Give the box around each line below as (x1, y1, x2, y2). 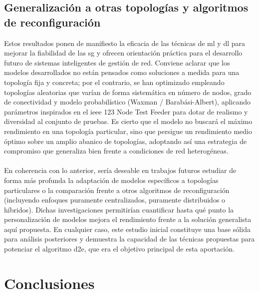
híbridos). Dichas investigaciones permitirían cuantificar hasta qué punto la (4, 204, 234, 214)
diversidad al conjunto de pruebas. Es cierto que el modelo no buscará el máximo (4, 116, 253, 126)
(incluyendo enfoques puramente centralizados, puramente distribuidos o (4, 194, 226, 205)
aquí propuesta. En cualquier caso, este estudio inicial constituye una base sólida (4, 223, 251, 234)
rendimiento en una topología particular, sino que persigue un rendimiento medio (4, 125, 253, 136)
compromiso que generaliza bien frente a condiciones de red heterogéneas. (4, 145, 229, 156)
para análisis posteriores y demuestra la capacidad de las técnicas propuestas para (4, 233, 255, 244)
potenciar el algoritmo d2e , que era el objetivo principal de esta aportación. (4, 243, 235, 254)
